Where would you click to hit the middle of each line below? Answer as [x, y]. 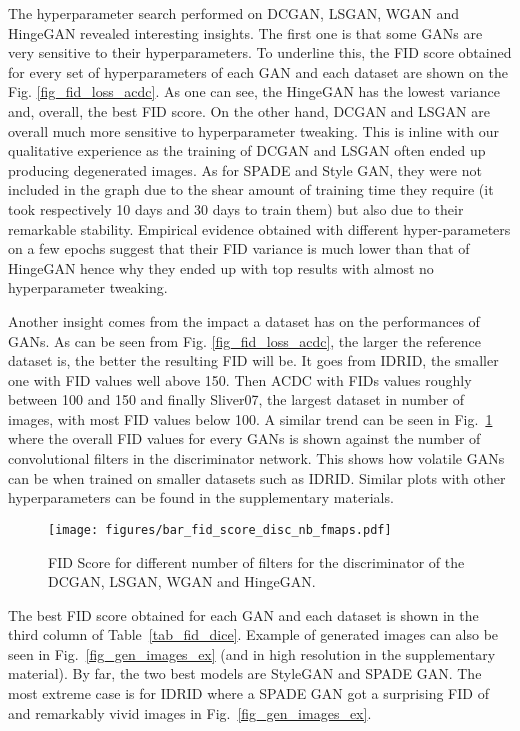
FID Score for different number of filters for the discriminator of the [256, 561]
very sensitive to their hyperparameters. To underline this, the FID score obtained [260, 52]
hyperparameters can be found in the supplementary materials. [201, 497]
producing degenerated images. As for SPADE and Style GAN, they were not [245, 169]
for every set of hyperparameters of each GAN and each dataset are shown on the [258, 71]
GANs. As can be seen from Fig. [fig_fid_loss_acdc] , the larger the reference [244, 340]
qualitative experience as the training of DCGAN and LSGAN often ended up [247, 150]
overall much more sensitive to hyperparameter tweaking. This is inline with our [253, 130]
